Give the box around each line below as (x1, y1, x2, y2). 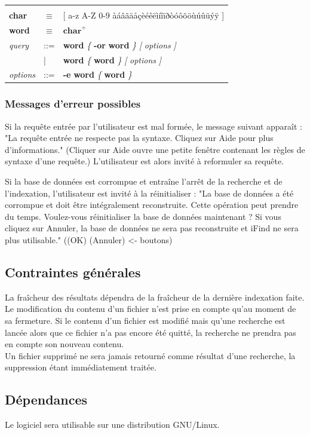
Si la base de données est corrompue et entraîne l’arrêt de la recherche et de (5, 175, 283, 188)
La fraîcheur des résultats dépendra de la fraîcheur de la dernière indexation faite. (5, 290, 305, 303)
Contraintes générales (5, 263, 141, 281)
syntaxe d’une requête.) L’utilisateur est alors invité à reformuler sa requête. (5, 155, 284, 167)
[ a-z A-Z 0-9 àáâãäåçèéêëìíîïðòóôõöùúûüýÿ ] (63, 9, 225, 21)
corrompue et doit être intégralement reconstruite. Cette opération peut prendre (5, 198, 299, 211)
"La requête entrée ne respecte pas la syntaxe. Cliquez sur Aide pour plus (5, 131, 274, 144)
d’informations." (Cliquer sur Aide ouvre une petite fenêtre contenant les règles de (5, 143, 305, 155)
